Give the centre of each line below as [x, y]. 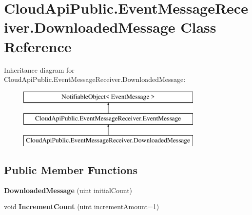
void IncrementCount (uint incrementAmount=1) [82, 206]
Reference [38, 46]
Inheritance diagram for [39, 69]
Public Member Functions [71, 170]
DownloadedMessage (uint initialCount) [68, 190]
